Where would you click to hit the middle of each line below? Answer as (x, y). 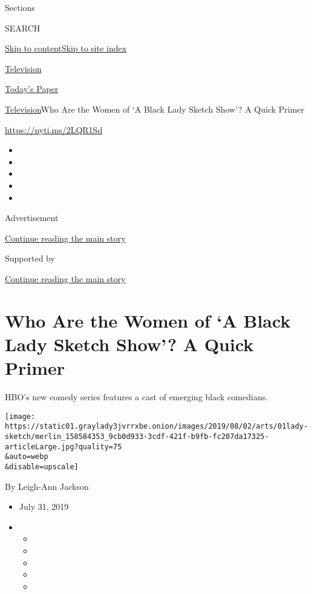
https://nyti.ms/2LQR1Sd (54, 129)
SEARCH (23, 28)
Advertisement (32, 218)
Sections (20, 7)
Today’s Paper (32, 89)
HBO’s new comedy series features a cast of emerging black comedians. (137, 397)
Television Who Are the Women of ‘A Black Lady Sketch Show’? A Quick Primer (155, 109)
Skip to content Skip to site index (66, 48)
